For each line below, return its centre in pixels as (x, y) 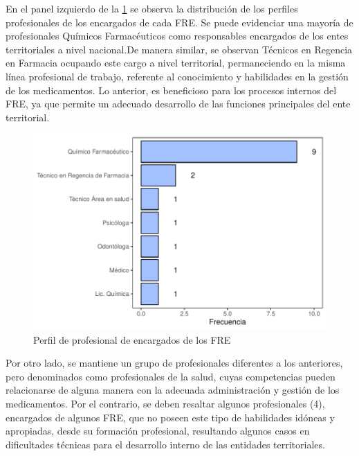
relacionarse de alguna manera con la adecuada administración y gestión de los (173, 390)
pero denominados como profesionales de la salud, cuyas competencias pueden (171, 376)
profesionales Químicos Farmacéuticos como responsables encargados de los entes (177, 36)
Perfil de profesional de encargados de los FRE (132, 339)
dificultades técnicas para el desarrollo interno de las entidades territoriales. (165, 444)
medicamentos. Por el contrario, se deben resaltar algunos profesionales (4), (165, 403)
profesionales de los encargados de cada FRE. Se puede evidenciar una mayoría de (179, 22)
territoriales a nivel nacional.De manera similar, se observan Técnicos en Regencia (179, 49)
